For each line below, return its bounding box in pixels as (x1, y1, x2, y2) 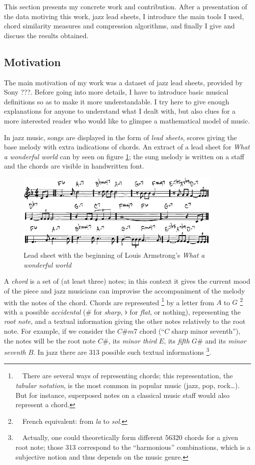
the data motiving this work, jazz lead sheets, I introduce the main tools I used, (4, 11, 244, 21)
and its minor (205, 335, 246, 345)
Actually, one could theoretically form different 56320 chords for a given (22, 432, 238, 442)
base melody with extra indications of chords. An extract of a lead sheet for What (4, 142, 250, 152)
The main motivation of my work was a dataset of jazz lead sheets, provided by (4, 77, 243, 87)
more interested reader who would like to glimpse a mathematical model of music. (4, 115, 250, 125)
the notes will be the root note (4, 335, 96, 345)
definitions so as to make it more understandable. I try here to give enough (4, 96, 229, 106)
